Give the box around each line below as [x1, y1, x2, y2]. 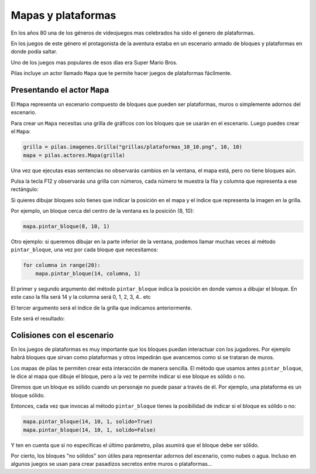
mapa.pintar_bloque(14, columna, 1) [35, 270, 140, 277]
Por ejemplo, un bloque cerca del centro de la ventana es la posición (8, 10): [11, 207, 194, 214]
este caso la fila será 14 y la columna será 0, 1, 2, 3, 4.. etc [11, 294, 152, 301]
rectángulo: [11, 186, 39, 193]
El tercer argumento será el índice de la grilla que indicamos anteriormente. [11, 304, 193, 311]
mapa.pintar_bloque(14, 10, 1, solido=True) [23, 418, 153, 425]
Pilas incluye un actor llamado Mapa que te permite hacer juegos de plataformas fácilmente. [11, 70, 232, 77]
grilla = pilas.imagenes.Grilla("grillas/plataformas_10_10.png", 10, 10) [23, 144, 243, 151]
